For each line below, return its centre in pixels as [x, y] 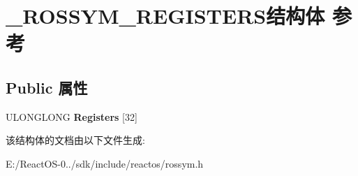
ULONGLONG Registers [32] [72, 116]
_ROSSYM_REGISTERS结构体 [165, 16]
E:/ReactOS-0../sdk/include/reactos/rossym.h [105, 163]
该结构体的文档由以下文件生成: [75, 140]
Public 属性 [47, 87]
